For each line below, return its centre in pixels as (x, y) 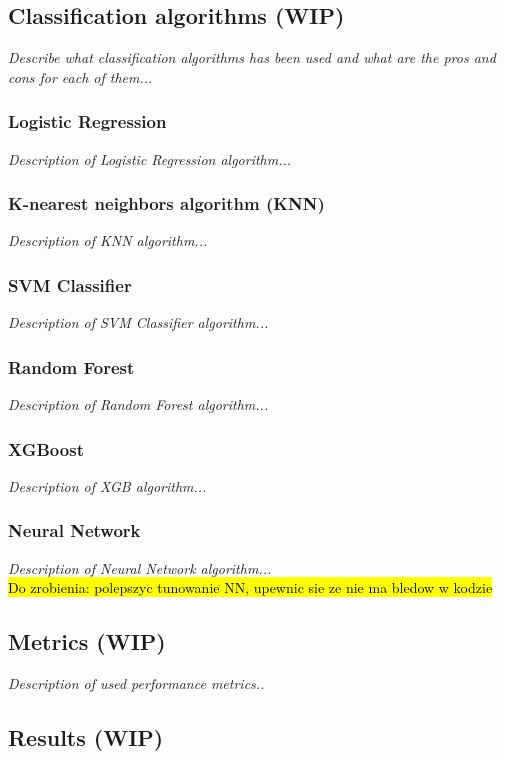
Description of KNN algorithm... (108, 240)
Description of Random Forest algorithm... (138, 404)
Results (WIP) (86, 737)
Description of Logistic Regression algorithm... (150, 158)
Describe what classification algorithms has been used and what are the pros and (252, 57)
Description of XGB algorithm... (107, 485)
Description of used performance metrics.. (136, 683)
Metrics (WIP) (87, 641)
